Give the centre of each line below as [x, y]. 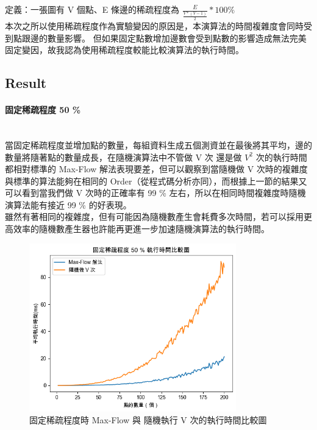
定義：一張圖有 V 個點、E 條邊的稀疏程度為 [92, 9]
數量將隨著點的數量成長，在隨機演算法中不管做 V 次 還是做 [123, 157]
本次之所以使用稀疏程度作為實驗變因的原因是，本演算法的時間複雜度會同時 [154, 25]
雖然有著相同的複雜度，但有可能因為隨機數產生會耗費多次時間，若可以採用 [154, 217]
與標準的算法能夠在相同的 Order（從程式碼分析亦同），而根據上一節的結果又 [156, 180]
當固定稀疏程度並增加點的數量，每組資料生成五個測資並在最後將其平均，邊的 [158, 144]
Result [26, 83]
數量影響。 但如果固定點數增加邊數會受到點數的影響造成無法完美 [177, 38]
